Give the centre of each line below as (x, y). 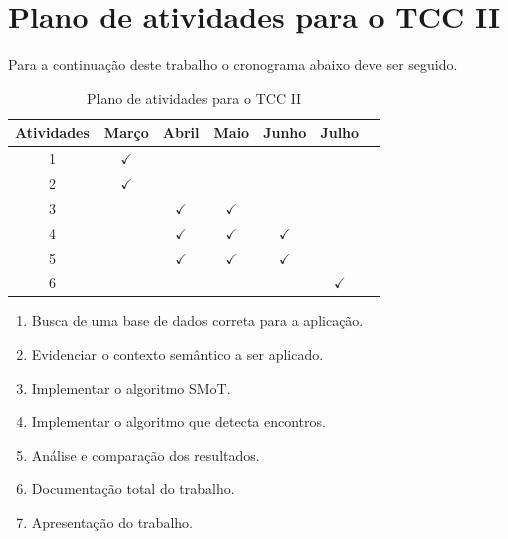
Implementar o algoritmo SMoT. (131, 387)
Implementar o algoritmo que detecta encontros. (178, 421)
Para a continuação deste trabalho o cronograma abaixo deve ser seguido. (233, 64)
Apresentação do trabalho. (112, 522)
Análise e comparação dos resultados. (145, 454)
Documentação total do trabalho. (133, 488)
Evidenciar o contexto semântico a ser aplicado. (177, 354)
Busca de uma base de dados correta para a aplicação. (197, 320)
